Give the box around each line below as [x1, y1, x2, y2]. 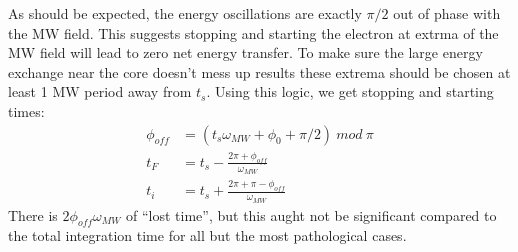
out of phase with [393, 3, 501, 23]
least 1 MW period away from [8, 81, 192, 102]
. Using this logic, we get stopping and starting [206, 81, 494, 102]
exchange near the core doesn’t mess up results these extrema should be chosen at [8, 61, 511, 82]
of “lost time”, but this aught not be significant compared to [126, 204, 497, 225]
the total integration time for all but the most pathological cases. [8, 225, 407, 246]
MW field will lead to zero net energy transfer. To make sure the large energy [8, 42, 483, 63]
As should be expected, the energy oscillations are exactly [8, 3, 362, 23]
